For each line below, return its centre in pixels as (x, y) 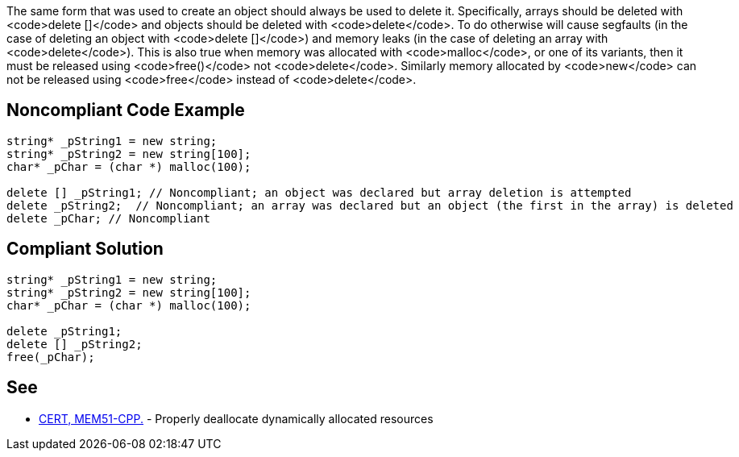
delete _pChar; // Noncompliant (108, 218)
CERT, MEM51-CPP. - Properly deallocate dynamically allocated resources (236, 418)
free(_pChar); (51, 357)
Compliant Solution (85, 249)
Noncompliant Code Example (126, 110)
